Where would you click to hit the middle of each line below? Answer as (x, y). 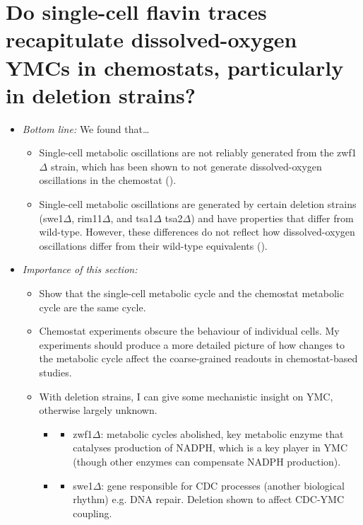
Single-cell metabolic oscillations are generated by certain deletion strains (198, 204)
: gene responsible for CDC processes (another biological (223, 485)
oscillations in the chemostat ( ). (108, 180)
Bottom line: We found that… (86, 128)
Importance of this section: (80, 269)
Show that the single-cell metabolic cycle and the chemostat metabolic (191, 293)
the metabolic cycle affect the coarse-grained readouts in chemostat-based (198, 358)
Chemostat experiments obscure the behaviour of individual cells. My (189, 331)
